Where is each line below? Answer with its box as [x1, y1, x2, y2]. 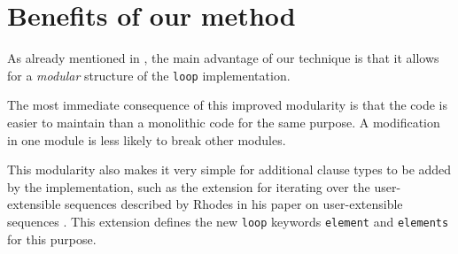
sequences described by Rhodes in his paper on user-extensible [65, 195, 403, 213]
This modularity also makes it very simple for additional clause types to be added [7, 160, 452, 179]
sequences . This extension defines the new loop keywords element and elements [7, 212, 449, 230]
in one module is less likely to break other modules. [7, 130, 286, 149]
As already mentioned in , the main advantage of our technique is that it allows [7, 49, 439, 67]
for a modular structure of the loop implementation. [7, 65, 291, 84]
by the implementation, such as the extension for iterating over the [7, 177, 370, 196]
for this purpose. [7, 229, 97, 248]
